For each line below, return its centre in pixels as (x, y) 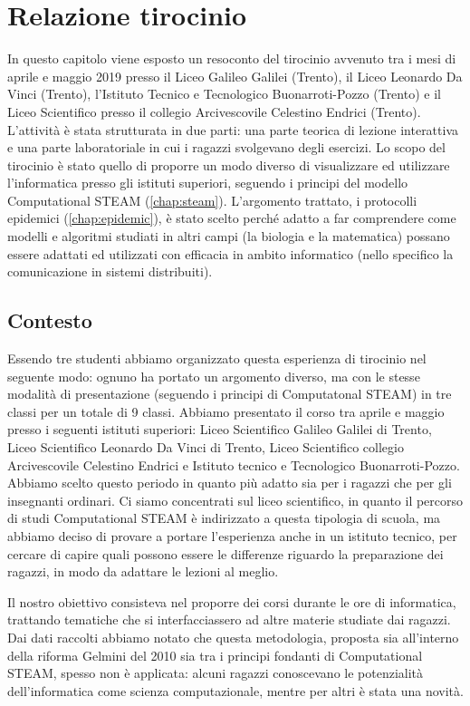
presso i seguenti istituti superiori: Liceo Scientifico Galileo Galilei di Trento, (220, 429)
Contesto (50, 320)
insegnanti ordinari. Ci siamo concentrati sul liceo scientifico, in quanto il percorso (235, 500)
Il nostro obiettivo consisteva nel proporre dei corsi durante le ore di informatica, (232, 601)
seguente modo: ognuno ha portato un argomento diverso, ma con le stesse (214, 376)
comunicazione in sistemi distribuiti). (110, 271)
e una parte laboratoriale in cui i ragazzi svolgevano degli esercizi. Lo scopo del (226, 147)
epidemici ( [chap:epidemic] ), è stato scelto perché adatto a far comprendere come (232, 218)
